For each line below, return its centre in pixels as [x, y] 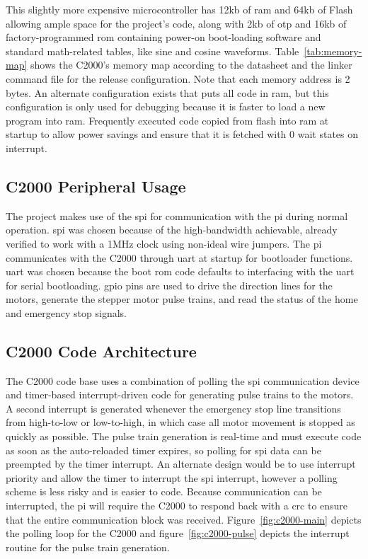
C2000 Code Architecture [101, 351]
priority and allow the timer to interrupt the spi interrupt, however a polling [172, 477]
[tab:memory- [333, 51]
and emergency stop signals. [66, 312]
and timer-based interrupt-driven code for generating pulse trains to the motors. [180, 394]
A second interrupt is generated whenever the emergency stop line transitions [173, 408]
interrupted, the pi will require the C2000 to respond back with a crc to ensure [177, 506]
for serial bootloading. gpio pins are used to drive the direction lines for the [169, 285]
